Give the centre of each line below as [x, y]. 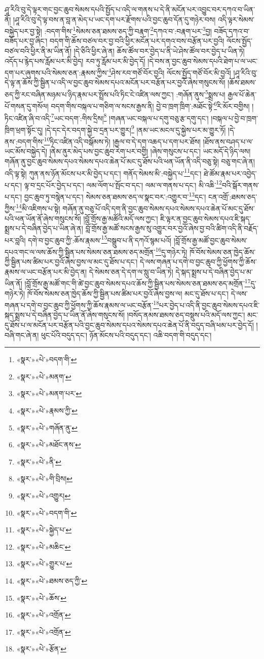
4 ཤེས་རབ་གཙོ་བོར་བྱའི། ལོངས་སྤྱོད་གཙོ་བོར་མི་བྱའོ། [169, 72]
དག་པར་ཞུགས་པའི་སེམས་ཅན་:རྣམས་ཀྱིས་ [56, 72]
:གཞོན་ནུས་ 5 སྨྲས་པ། [201, 93]
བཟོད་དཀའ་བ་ [232, 31]
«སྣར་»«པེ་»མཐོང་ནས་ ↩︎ [49, 444]
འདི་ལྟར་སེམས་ [236, 19]
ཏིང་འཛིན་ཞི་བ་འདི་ [28, 118]
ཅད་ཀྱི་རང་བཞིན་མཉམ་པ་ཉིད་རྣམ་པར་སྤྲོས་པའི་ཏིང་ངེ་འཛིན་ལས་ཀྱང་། [89, 94]
